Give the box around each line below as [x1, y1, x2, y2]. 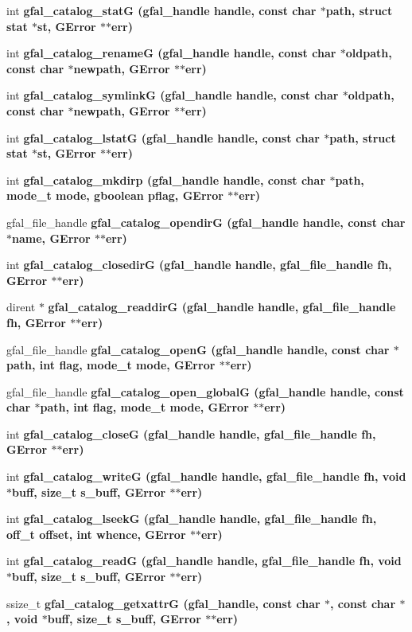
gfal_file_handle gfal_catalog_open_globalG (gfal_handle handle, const [6, 383, 404, 400]
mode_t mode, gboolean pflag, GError [6, 187, 223, 204]
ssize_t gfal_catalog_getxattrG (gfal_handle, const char [6, 595, 321, 611]
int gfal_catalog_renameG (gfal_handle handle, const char [6, 45, 336, 61]
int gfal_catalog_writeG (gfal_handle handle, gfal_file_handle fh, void [6, 468, 406, 485]
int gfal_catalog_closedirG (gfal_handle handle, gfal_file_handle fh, [6, 256, 392, 273]
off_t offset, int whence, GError [6, 525, 186, 542]
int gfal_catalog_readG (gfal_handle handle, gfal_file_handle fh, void [6, 552, 402, 569]
